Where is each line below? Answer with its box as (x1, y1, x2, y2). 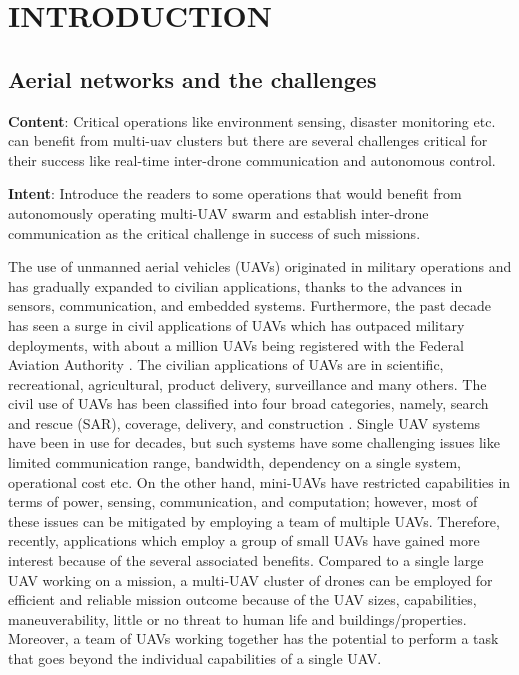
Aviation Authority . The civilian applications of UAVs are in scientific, (8, 354, 444, 375)
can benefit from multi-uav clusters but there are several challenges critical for (8, 130, 488, 151)
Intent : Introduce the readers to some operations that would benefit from (8, 183, 462, 204)
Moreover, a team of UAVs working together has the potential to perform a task (8, 628, 499, 649)
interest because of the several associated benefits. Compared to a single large (8, 550, 484, 571)
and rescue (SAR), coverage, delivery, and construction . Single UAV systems (8, 412, 481, 433)
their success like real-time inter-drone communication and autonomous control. (8, 149, 496, 170)
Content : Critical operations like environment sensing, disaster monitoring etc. (8, 110, 496, 131)
